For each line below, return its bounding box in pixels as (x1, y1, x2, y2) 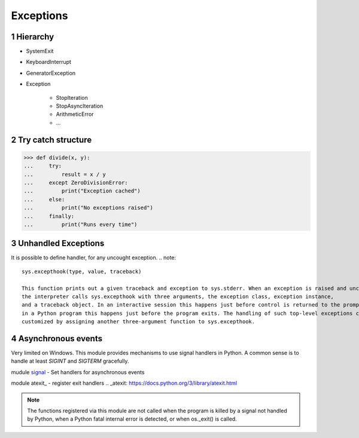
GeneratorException (26, 69, 76, 76)
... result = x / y (23, 171, 106, 177)
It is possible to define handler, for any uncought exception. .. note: (11, 254, 177, 261)
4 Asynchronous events (11, 333, 103, 344)
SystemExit (26, 48, 54, 55)
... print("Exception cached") (23, 188, 141, 194)
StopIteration (56, 94, 88, 101)
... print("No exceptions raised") (23, 204, 154, 212)
